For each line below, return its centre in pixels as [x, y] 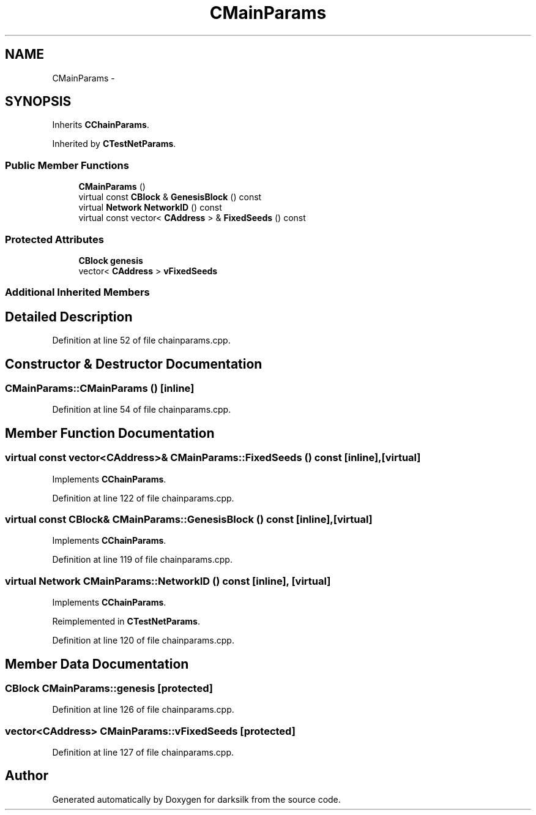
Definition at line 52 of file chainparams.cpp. [141, 340]
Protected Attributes [54, 239]
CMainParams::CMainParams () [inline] [100, 388]
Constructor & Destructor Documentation [134, 364]
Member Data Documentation [97, 664]
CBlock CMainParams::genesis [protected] [109, 688]
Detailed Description [69, 317]
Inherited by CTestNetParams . [114, 144]
